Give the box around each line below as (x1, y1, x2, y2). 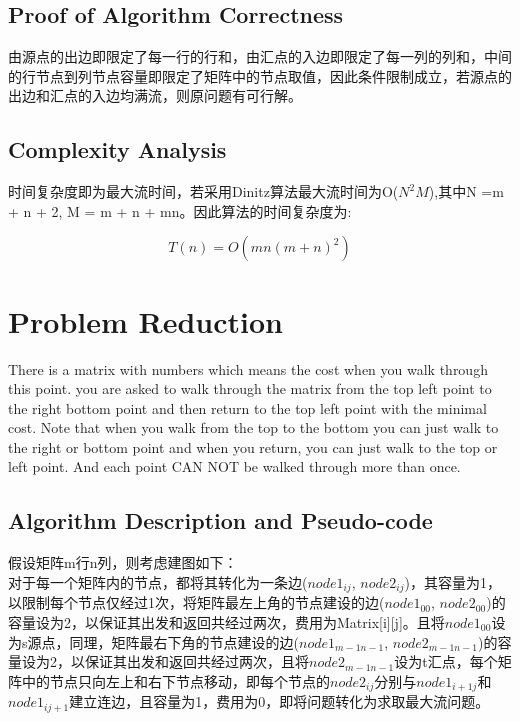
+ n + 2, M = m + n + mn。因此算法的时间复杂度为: (8, 200, 352, 221)
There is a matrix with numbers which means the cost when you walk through (8, 358, 488, 379)
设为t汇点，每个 (394, 651, 498, 672)
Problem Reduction (8, 300, 283, 341)
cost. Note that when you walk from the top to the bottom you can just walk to (8, 417, 499, 438)
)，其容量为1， (404, 571, 501, 592)
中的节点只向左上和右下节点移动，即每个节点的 (21, 670, 330, 691)
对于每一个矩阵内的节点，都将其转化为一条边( (8, 571, 308, 592)
